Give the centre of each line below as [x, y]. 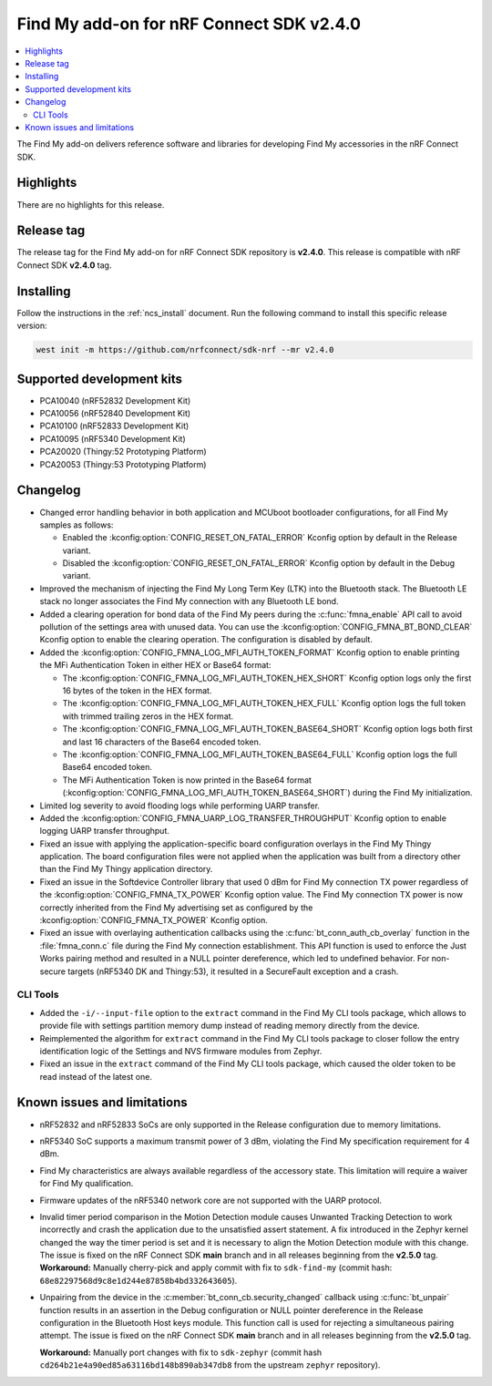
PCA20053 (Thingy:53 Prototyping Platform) [123, 464]
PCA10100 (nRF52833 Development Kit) [114, 426]
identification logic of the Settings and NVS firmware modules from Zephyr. [181, 1051]
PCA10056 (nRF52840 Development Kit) [115, 414]
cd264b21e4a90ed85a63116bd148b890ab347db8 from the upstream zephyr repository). [210, 1365]
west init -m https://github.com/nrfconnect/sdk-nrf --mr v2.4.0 [185, 350]
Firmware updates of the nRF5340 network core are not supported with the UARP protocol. [211, 1200]
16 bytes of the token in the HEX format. [137, 690]
